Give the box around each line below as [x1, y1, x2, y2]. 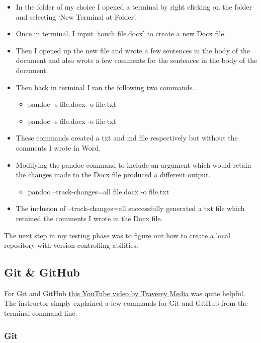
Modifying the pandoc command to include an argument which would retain [16, 159, 251, 170]
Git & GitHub [4, 264, 80, 280]
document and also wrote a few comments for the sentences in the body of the [16, 55, 257, 65]
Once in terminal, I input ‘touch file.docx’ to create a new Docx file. [16, 28, 226, 39]
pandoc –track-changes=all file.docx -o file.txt [28, 186, 169, 196]
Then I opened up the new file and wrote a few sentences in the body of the [16, 45, 250, 55]
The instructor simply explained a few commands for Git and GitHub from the [4, 298, 248, 308]
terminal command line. [4, 308, 77, 318]
